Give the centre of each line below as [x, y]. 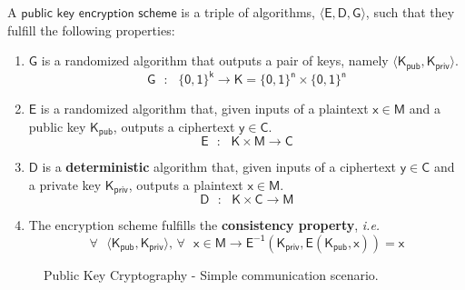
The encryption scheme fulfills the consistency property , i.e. [204, 225]
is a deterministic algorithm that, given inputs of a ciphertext [219, 167]
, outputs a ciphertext [174, 126]
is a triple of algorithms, [248, 12]
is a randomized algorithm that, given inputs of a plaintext [204, 109]
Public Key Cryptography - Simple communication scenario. [211, 274]
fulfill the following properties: [91, 30]
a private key [65, 184]
